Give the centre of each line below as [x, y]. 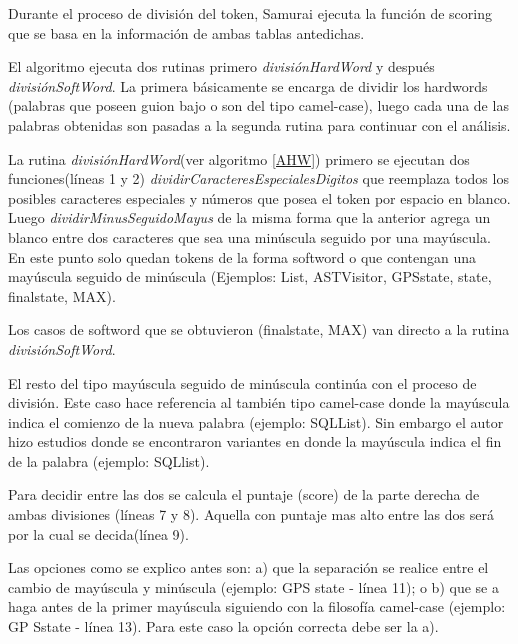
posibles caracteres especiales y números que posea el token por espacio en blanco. [259, 197]
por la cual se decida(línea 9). [98, 533]
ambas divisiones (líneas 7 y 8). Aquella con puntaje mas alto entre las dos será [251, 514]
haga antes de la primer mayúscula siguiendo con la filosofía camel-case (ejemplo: [257, 606]
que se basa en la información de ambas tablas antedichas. [186, 32]
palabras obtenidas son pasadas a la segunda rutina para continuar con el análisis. [259, 124]
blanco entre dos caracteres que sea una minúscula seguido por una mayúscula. [249, 236]
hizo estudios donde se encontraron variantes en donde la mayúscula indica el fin [255, 441]
